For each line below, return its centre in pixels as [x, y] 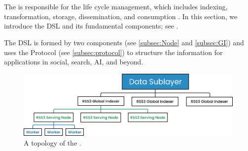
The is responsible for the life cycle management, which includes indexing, [116, 7]
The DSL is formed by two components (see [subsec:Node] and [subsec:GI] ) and [124, 42]
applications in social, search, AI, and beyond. [74, 62]
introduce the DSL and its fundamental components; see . [91, 26]
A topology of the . [53, 142]
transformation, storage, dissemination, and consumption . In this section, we [121, 16]
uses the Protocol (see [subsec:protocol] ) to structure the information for [113, 52]
